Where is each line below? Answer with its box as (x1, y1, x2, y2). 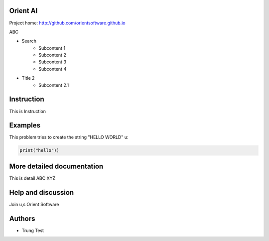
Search (21, 38, 37, 44)
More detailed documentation (9, 162, 104, 170)
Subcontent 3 (38, 59, 67, 65)
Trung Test (21, 227, 44, 234)
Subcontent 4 (38, 66, 67, 72)
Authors (9, 214, 35, 223)
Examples (9, 121, 41, 129)
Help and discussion (9, 188, 74, 197)
